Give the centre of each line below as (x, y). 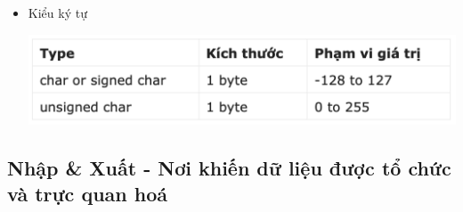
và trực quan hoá (87, 194)
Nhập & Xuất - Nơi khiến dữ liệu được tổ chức (229, 167)
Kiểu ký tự (57, 12)
